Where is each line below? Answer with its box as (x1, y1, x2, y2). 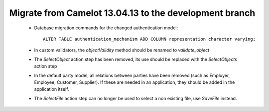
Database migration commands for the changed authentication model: (34, 25, 178, 31)
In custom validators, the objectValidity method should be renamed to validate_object (34, 47, 210, 53)
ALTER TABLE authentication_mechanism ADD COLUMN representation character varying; (43, 36, 256, 42)
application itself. (34, 86, 69, 92)
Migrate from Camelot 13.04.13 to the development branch (9, 7, 256, 18)
